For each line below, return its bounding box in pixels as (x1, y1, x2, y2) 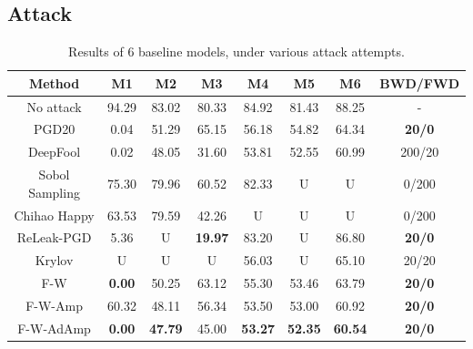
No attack (26, 97, 82, 116)
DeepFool (27, 142, 81, 161)
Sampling (28, 182, 80, 201)
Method (28, 73, 80, 92)
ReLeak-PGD (16, 228, 92, 247)
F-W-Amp (25, 295, 83, 314)
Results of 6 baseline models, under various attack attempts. (68, 42, 405, 61)
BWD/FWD (379, 73, 459, 92)
